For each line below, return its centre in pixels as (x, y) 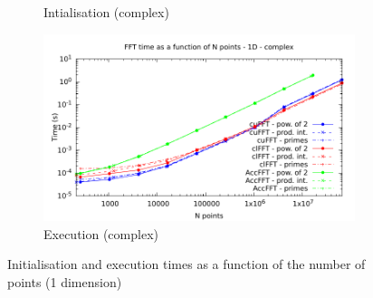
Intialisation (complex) (106, 12)
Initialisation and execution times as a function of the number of (186, 264)
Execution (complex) (101, 233)
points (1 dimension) (65, 281)
